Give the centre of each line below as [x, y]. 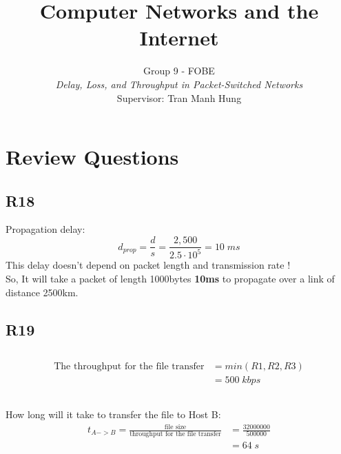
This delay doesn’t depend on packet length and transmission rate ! [148, 265]
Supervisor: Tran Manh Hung [179, 97]
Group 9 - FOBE [179, 71]
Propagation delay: [45, 229]
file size [175, 427]
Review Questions [92, 157]
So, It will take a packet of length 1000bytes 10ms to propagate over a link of [170, 279]
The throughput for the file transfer [129, 367]
